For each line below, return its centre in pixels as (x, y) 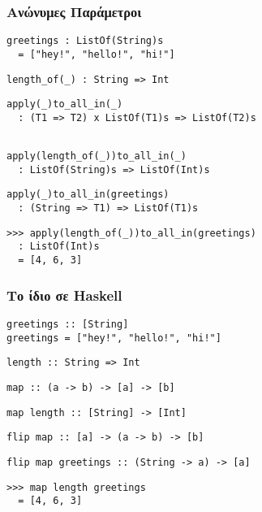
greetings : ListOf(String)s (85, 41)
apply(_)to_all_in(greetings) (88, 195)
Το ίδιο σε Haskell (64, 295)
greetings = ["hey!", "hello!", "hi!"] (114, 338)
